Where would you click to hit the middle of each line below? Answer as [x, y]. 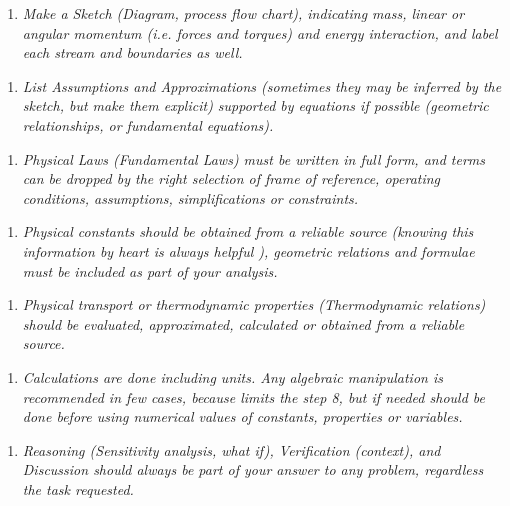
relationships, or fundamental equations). [148, 124]
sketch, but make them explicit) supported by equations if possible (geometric [255, 105]
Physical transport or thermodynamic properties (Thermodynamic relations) [254, 304]
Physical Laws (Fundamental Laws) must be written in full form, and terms [254, 158]
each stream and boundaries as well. [132, 52]
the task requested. [78, 488]
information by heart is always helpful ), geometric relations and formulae [248, 250]
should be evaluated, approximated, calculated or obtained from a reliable [243, 323]
